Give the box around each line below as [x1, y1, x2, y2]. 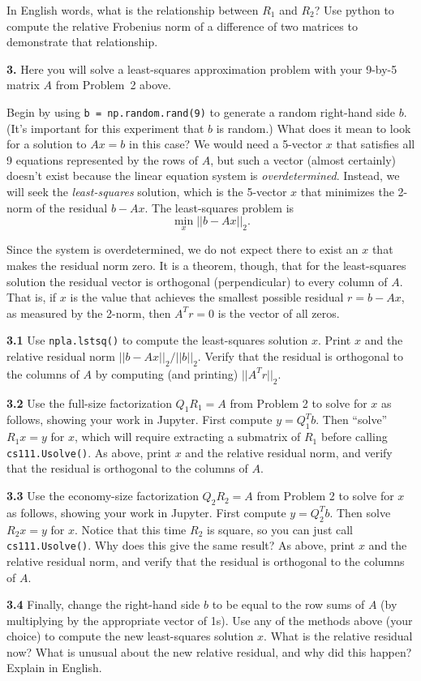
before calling [320, 428, 388, 445]
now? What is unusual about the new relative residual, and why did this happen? [6, 643, 412, 660]
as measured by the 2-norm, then [6, 304, 171, 321]
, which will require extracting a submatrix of [75, 428, 301, 445]
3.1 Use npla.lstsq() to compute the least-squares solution [6, 332, 308, 349]
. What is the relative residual [264, 627, 413, 645]
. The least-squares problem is [144, 199, 294, 216]
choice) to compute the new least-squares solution [6, 627, 254, 645]
